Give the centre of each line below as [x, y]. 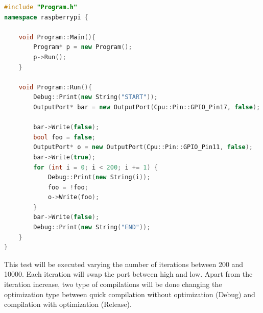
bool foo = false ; [65, 137]
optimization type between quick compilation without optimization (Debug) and [130, 294]
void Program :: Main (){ [57, 37]
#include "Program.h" [41, 7]
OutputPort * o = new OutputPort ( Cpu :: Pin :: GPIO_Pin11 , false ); [143, 147]
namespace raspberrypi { [46, 17]
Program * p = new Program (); [83, 47]
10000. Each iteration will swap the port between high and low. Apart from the [128, 274]
